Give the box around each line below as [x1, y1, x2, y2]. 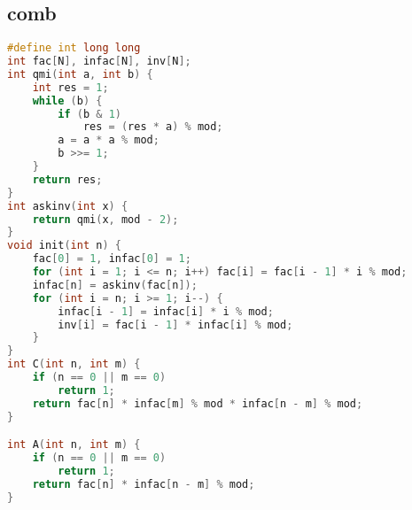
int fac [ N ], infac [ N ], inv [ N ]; [7, 55, 191, 68]
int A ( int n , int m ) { [7, 438, 141, 452]
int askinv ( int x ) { [7, 199, 128, 212]
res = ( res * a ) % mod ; [82, 120, 223, 134]
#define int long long [7, 42, 141, 55]
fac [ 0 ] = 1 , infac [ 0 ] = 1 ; [32, 252, 191, 266]
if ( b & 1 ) [58, 107, 121, 120]
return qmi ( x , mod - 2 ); [32, 212, 179, 226]
